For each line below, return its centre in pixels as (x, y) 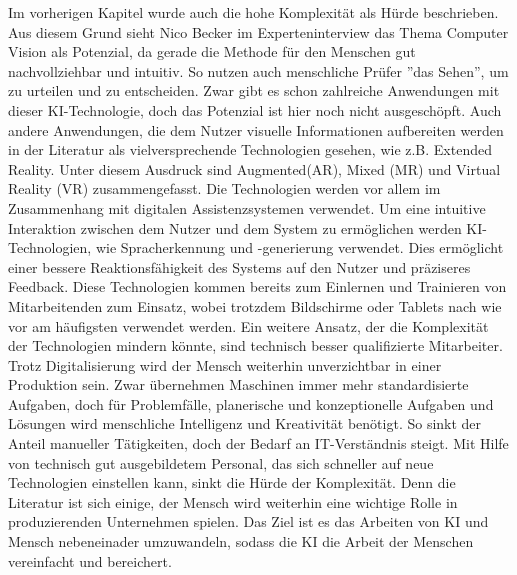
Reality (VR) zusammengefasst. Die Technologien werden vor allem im (224, 188)
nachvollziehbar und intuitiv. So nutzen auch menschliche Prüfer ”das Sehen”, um (258, 70)
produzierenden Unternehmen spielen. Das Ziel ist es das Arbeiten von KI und (248, 521)
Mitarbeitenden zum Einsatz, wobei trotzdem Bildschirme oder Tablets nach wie (255, 305)
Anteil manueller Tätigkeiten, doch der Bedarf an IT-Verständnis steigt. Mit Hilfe (258, 443)
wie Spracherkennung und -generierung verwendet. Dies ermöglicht (299, 247)
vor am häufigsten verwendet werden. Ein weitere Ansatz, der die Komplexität (248, 325)
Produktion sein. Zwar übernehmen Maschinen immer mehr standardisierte (238, 384)
